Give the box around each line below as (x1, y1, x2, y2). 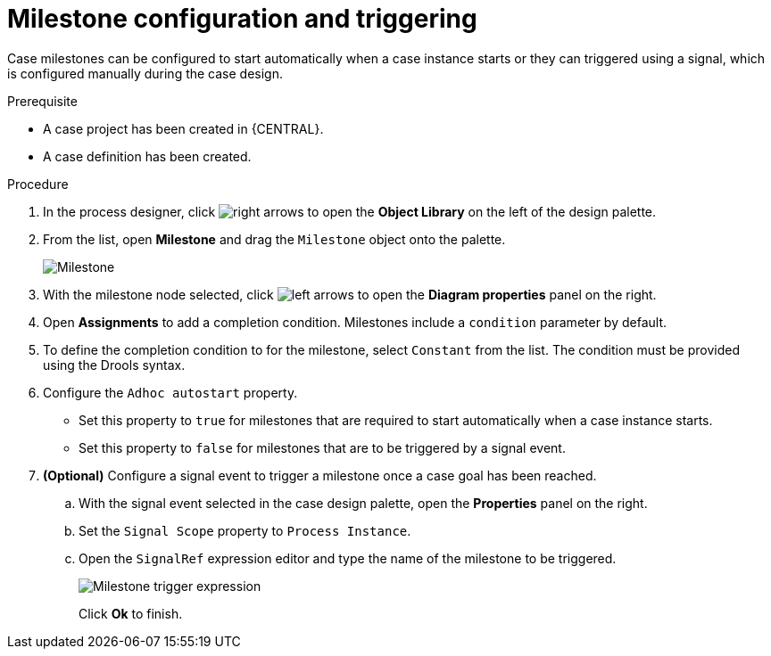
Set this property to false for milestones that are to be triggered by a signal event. (79, 439, 566, 455)
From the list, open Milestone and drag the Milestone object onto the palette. (43, 231, 506, 247)
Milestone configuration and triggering (7, 4, 477, 34)
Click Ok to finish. (79, 605, 183, 621)
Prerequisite (7, 93, 78, 109)
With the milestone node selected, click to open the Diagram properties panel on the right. (43, 286, 657, 302)
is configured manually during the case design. (7, 65, 284, 81)
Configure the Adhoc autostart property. (43, 384, 298, 400)
